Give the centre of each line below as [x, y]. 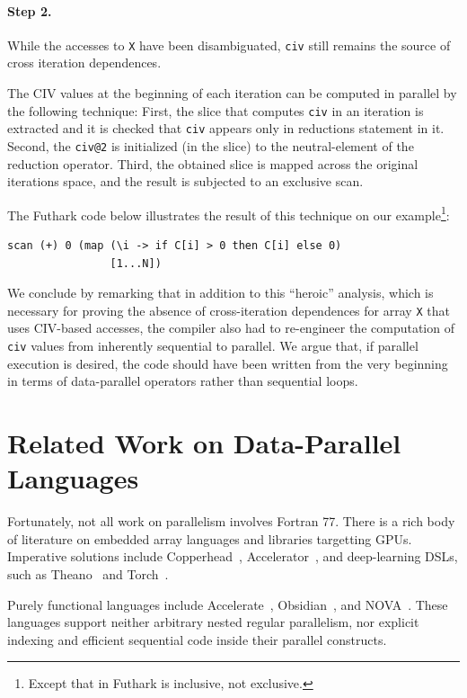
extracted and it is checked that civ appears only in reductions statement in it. [226, 128]
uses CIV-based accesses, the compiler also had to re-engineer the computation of [231, 328]
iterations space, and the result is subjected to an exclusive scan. [185, 181]
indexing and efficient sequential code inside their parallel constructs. [197, 639]
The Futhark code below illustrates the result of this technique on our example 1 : [229, 213]
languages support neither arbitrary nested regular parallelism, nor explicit [213, 622]
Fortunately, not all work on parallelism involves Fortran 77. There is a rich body [231, 521]
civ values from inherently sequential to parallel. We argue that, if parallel [213, 346]
